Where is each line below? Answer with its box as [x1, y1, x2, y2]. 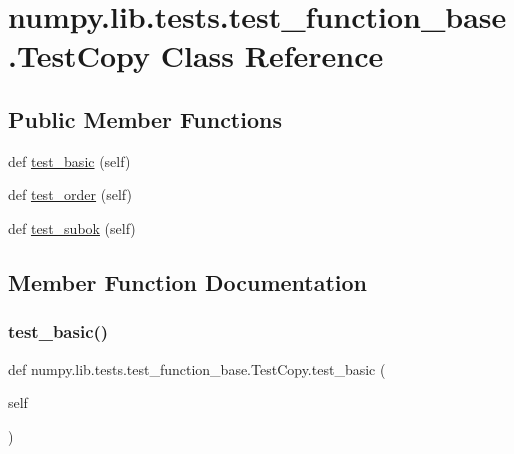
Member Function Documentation [8, 266, 368, 297]
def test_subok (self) [8, 217, 136, 238]
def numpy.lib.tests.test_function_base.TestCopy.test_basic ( [8, 358, 386, 379]
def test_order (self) [8, 184, 132, 205]
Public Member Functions [8, 103, 282, 134]
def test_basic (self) [8, 150, 131, 171]
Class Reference [160, 35, 384, 76]
